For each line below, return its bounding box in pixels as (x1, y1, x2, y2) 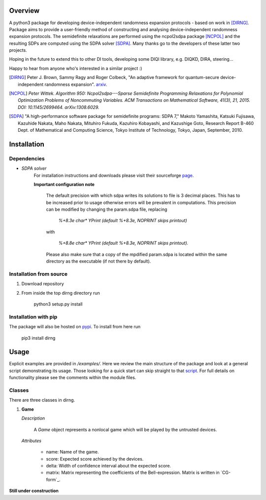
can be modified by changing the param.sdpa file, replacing (46, 206, 167, 212)
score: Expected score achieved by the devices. (46, 456, 144, 462)
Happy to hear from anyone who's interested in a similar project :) (9, 65, 142, 71)
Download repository (21, 281, 64, 287)
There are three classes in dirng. (9, 397, 75, 403)
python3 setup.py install (33, 301, 83, 307)
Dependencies (9, 155, 45, 162)
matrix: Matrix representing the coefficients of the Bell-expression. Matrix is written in (46, 469, 220, 476)
